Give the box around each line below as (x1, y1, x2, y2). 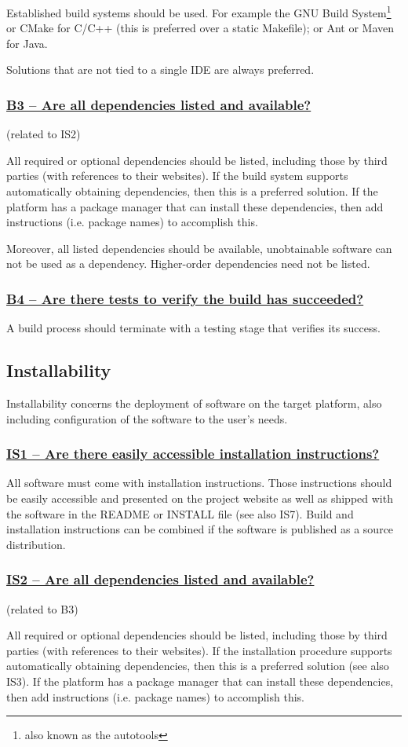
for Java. (6, 35, 48, 51)
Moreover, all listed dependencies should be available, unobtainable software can (6, 240, 392, 256)
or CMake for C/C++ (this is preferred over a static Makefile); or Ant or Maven (6, 20, 395, 36)
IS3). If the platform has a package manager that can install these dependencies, (6, 672, 394, 689)
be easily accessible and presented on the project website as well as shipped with (6, 490, 393, 507)
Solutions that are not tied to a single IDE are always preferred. (6, 61, 315, 78)
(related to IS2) (6, 126, 81, 142)
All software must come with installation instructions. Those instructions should (6, 474, 392, 491)
